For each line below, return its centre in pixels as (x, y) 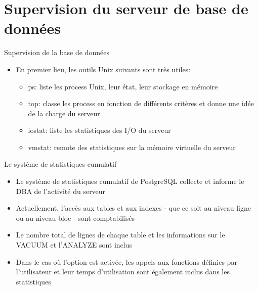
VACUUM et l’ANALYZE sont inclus (74, 245)
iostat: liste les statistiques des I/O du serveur (99, 130)
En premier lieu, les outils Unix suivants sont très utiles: (103, 69)
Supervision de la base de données (57, 52)
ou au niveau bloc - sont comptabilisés (75, 217)
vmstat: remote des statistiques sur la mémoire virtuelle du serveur (132, 147)
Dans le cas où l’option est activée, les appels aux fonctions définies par (126, 261)
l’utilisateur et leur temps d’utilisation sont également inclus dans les (123, 272)
